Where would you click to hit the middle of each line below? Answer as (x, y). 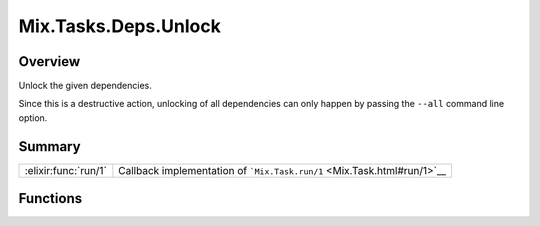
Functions (50, 198)
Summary (49, 146)
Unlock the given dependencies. (85, 86)
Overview (49, 61)
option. (33, 117)
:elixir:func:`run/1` (65, 170)
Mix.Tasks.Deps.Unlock (120, 26)
